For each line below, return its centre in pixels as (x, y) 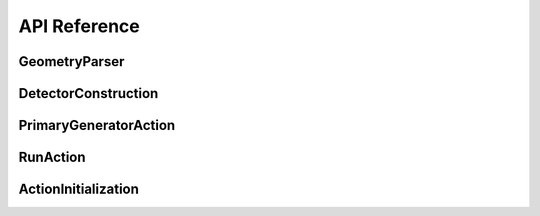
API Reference (79, 26)
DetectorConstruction (88, 93)
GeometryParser (71, 61)
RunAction (52, 157)
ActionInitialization (79, 189)
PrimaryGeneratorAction (97, 125)
